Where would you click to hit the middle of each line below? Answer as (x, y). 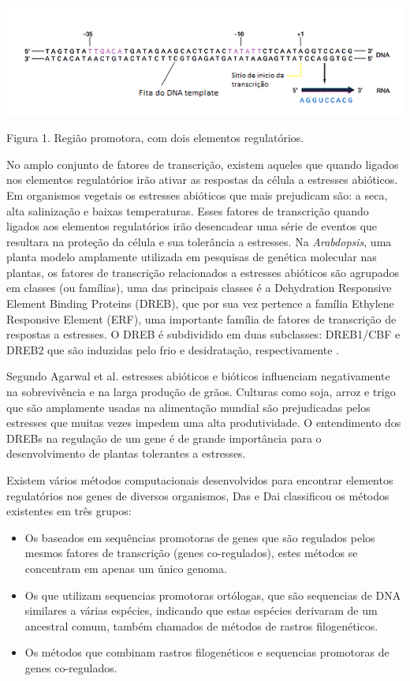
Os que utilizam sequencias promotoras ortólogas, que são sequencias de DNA (213, 595)
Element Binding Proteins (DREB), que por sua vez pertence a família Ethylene (200, 303)
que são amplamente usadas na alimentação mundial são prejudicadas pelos (188, 407)
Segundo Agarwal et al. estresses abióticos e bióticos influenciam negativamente (198, 376)
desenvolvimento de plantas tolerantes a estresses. (126, 453)
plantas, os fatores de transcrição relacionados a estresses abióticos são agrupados (203, 272)
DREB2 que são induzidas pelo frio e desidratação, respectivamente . (173, 349)
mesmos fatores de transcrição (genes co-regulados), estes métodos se (191, 553)
